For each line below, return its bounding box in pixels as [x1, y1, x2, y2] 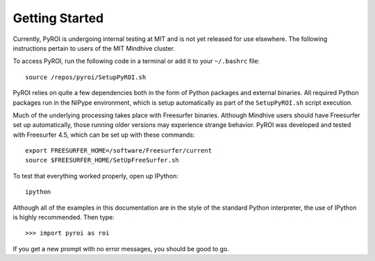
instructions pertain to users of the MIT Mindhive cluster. [12, 44, 175, 52]
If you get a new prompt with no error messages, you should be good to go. [12, 244, 229, 253]
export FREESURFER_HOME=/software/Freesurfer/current [25, 146, 212, 155]
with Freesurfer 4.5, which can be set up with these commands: [12, 130, 195, 139]
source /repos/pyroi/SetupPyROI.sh [25, 73, 147, 81]
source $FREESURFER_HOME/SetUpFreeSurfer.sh [25, 156, 180, 165]
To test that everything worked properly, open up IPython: [12, 171, 178, 180]
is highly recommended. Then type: [12, 213, 115, 221]
